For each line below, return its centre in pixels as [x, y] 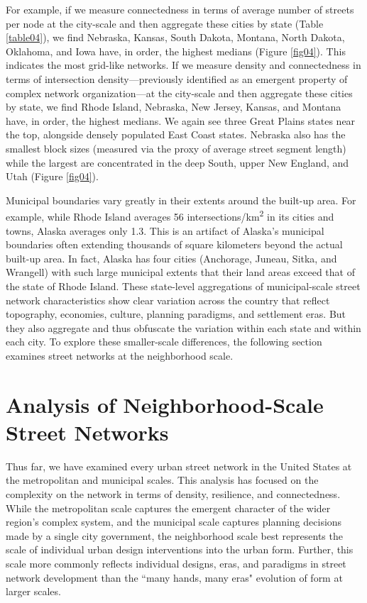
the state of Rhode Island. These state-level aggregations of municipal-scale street [183, 286]
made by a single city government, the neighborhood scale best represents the [174, 535]
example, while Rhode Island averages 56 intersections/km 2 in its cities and [170, 215]
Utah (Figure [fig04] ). [52, 176]
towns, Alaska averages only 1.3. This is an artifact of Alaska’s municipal [165, 230]
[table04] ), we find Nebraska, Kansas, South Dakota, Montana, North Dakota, [175, 37]
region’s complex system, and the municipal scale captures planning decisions [174, 522]
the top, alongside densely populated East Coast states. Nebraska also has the [176, 134]
